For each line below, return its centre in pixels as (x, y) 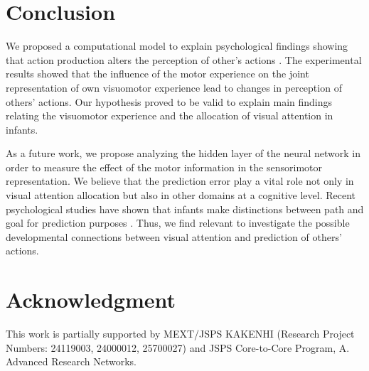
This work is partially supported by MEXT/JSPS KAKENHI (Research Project (180, 334)
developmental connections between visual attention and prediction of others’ (174, 236)
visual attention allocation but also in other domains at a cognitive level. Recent (181, 195)
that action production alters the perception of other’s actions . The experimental (184, 59)
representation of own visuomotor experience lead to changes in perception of (174, 87)
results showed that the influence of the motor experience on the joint (157, 74)
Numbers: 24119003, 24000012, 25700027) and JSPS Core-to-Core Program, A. (178, 347)
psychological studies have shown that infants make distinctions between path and (185, 209)
